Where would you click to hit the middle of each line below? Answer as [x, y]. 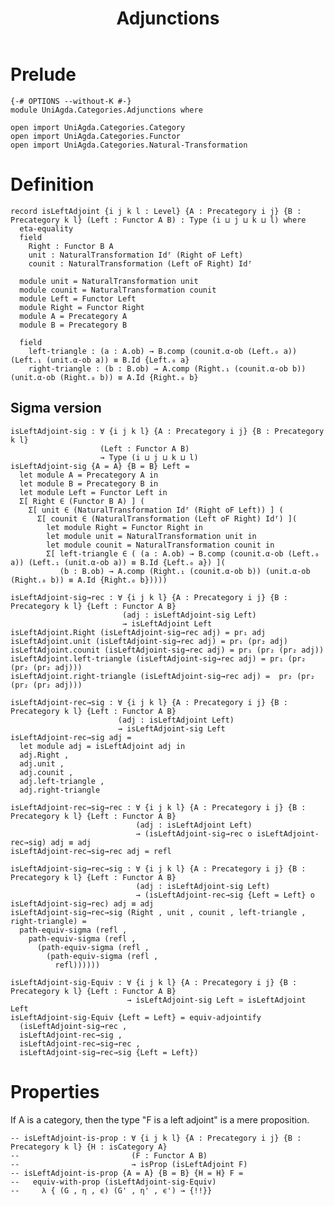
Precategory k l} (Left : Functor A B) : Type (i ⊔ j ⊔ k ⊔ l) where [158, 220]
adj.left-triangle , [62, 781]
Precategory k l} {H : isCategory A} [89, 1147]
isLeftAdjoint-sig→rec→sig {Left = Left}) [109, 1052]
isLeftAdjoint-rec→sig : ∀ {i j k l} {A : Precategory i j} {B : [149, 702]
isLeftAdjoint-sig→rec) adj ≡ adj [82, 903]
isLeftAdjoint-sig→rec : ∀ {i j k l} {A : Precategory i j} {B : [149, 597]
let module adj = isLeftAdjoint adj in [102, 746]
